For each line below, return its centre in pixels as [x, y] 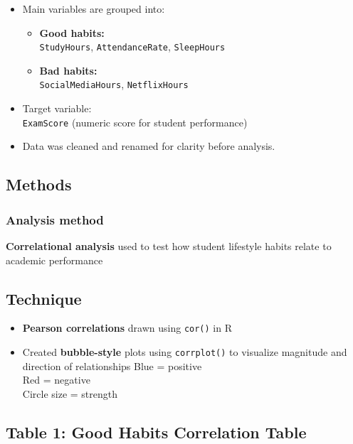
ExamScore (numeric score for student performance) [135, 122]
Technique [44, 298]
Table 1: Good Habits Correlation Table [156, 432]
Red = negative [56, 380]
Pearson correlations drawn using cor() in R [127, 328]
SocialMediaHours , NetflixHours [114, 84]
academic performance [54, 260]
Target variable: [57, 108]
